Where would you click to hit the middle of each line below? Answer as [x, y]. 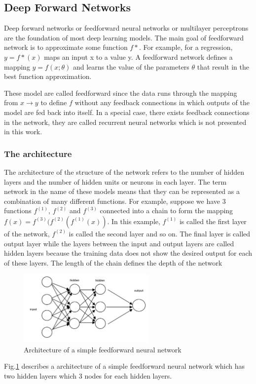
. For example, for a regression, [186, 47]
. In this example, [134, 221]
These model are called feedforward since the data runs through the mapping [121, 93]
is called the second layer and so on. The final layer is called [160, 233]
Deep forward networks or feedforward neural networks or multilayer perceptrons [126, 28]
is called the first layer [213, 221]
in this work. [23, 132]
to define [54, 102]
